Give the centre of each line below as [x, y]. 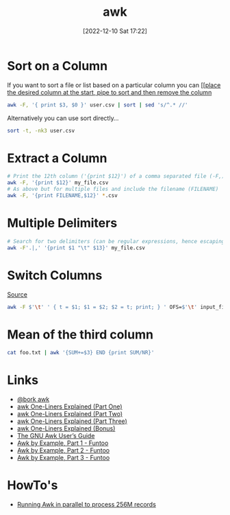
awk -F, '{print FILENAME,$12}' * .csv [62, 196]
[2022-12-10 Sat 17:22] [115, 31]
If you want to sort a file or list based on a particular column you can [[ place [114, 85]
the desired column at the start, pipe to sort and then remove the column [110, 92]
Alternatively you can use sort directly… [63, 118]
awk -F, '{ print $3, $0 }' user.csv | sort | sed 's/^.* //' [98, 105]
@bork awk [33, 400]
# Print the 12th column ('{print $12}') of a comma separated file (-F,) [116, 176]
